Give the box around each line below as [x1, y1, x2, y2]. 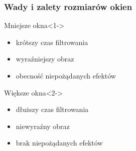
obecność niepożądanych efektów [16, 70, 116, 80]
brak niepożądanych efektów [16, 137, 103, 148]
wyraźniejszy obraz [16, 53, 74, 64]
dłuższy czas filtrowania [16, 104, 89, 114]
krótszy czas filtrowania [16, 36, 88, 47]
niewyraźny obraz [16, 120, 70, 131]
